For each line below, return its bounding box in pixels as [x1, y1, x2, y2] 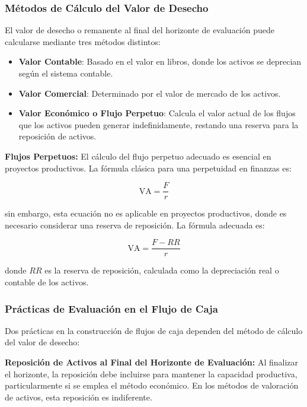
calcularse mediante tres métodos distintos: [5, 35, 161, 47]
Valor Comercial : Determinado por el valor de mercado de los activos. [18, 87, 281, 99]
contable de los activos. [5, 276, 89, 288]
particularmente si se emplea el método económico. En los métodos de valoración [5, 379, 299, 392]
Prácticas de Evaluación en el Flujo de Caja [5, 301, 218, 316]
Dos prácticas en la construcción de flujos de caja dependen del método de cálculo [5, 324, 303, 336]
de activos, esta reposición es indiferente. [5, 390, 152, 403]
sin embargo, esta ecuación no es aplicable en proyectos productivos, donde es [5, 207, 287, 220]
